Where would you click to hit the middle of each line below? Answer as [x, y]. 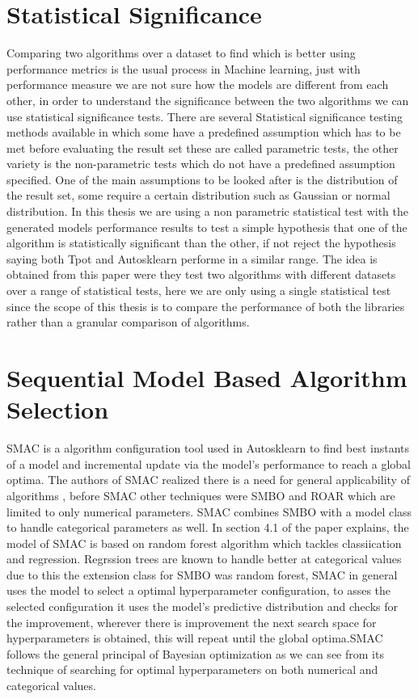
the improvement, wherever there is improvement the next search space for [192, 622]
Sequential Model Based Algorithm [207, 377]
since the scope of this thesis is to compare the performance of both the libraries [206, 306]
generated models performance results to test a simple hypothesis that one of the [207, 227]
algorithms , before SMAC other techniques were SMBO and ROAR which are [201, 495]
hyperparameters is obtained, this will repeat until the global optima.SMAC [195, 638]
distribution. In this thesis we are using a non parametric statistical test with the [207, 211]
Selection [58, 409]
